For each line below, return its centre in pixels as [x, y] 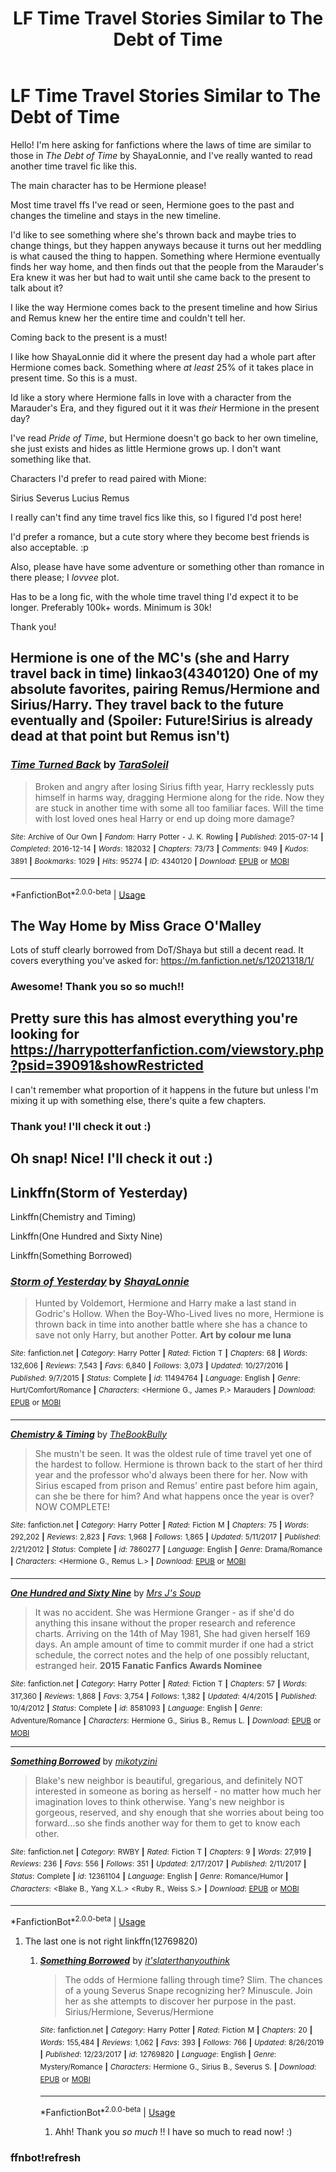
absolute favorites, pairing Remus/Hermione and [165, 689]
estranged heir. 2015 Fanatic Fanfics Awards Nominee [148, 1666]
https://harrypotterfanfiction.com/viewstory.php [167, 1050]
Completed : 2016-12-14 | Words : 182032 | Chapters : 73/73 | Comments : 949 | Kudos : [159, 849]
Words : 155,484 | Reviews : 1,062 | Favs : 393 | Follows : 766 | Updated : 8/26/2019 [182, 2042]
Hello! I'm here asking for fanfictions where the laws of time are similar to [161, 144]
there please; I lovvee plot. [65, 577]
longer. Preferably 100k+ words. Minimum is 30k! [111, 607]
